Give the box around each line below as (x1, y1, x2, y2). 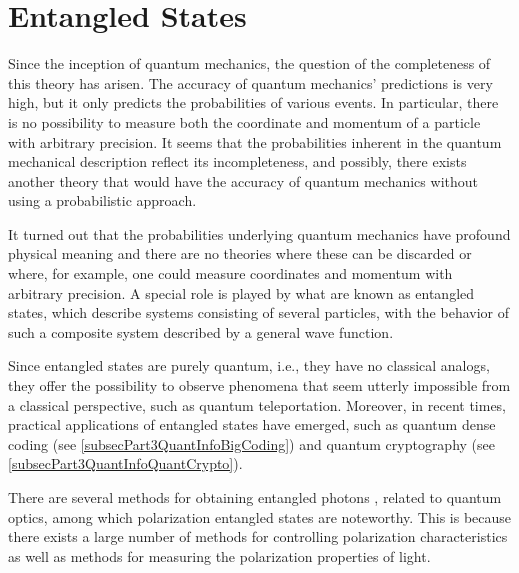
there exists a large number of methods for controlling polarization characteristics (8, 526, 508, 547)
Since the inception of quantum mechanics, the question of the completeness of (8, 53, 491, 74)
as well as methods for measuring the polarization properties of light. (8, 545, 431, 566)
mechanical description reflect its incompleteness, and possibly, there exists (8, 151, 467, 172)
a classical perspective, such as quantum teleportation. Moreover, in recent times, (8, 394, 507, 415)
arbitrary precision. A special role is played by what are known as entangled (8, 282, 475, 303)
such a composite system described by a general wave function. (8, 321, 394, 342)
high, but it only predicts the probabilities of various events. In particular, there (8, 92, 499, 113)
